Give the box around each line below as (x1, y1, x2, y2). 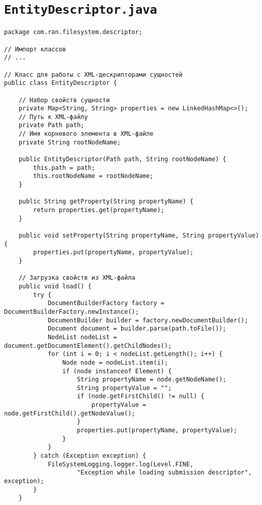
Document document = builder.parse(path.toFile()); (47, 325, 226, 333)
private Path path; (18, 122, 84, 129)
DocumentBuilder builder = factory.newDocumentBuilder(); (47, 316, 248, 324)
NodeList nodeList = (47, 333, 117, 341)
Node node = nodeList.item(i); (62, 359, 168, 366)
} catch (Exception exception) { (33, 452, 147, 460)
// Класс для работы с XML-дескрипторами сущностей (4, 71, 183, 78)
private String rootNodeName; (18, 138, 121, 146)
